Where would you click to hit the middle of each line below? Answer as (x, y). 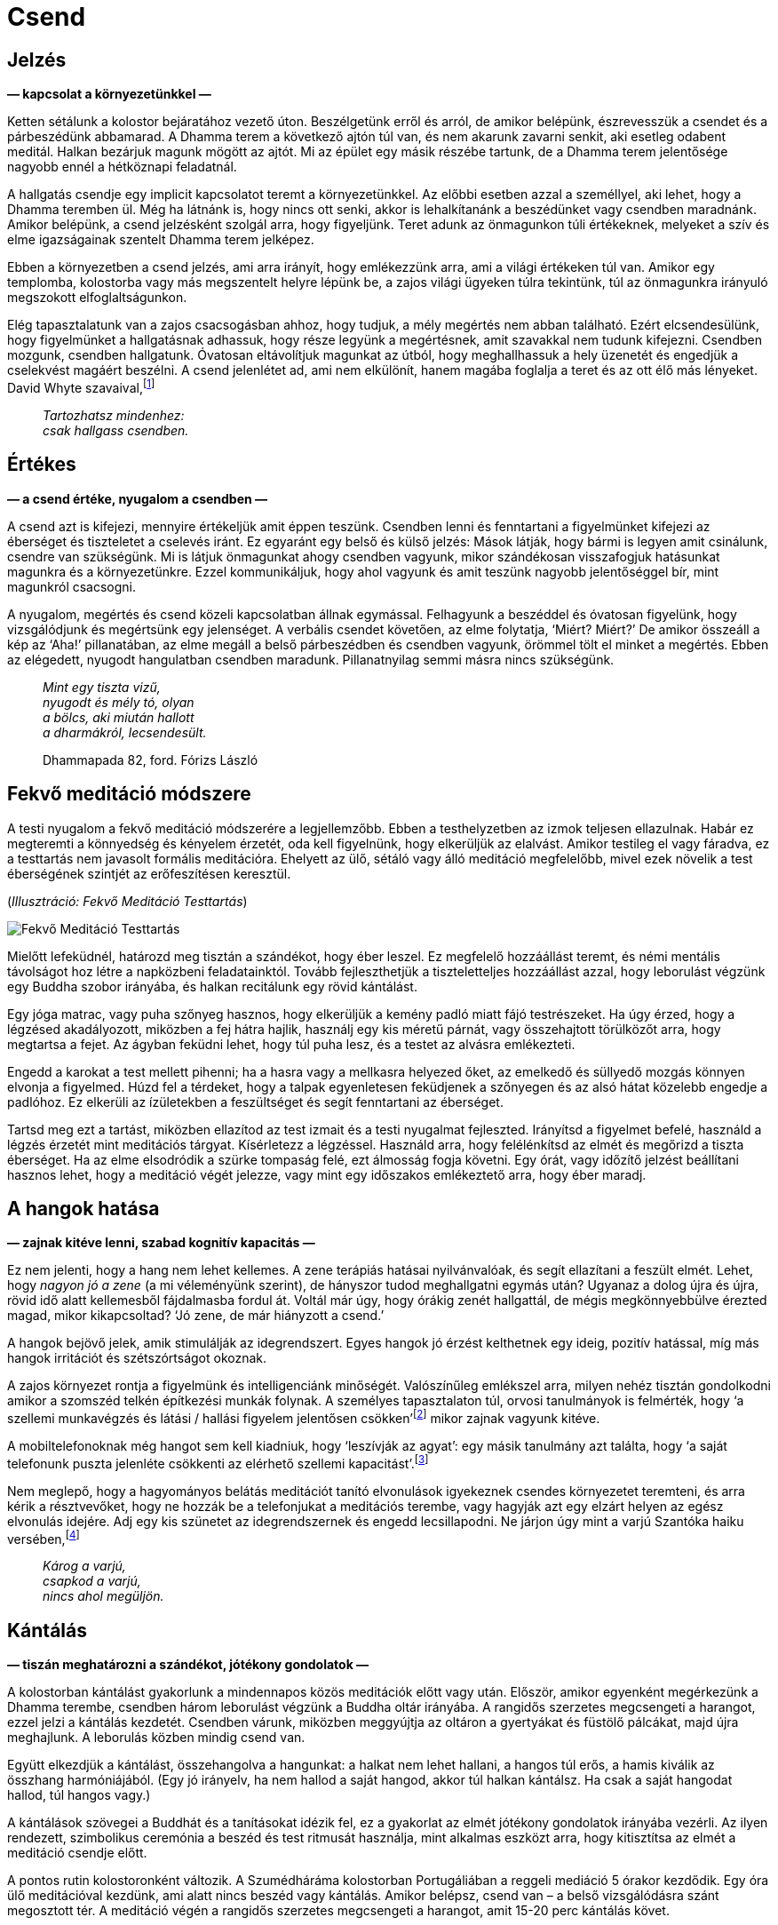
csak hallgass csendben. (116, 430)
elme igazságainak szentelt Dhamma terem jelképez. (161, 240)
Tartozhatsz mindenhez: (114, 415)
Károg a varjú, (84, 1566)
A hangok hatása (83, 1208)
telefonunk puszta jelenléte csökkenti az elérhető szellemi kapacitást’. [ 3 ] (218, 1462)
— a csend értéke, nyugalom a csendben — (138, 498)
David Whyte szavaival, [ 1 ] (81, 386)
